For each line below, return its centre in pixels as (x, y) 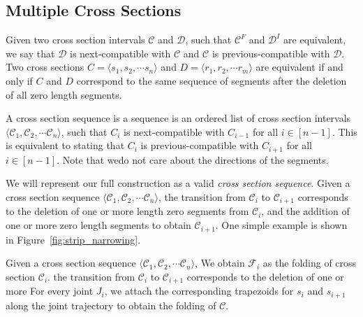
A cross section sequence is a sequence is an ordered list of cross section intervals (178, 118)
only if (19, 80)
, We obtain (220, 263)
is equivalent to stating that (65, 145)
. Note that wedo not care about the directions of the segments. (193, 159)
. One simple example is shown (281, 225)
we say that (30, 53)
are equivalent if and (299, 67)
